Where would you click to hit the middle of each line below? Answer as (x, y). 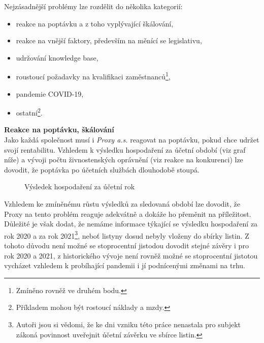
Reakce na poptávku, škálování (59, 130)
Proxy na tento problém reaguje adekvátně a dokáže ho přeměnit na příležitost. (128, 213)
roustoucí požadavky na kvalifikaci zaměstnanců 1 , (93, 76)
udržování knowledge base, (57, 57)
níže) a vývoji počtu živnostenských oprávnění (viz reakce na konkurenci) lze (124, 160)
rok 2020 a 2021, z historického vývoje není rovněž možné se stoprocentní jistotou (131, 255)
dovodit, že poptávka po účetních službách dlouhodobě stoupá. (102, 169)
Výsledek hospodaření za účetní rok (80, 187)
